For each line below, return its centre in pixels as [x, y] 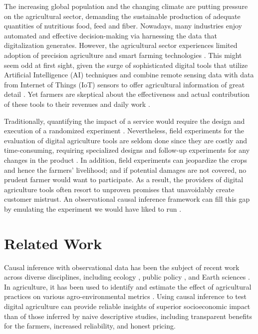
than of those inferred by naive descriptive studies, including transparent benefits [128, 316]
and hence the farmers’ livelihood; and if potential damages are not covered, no [125, 169]
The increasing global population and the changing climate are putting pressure [126, 6]
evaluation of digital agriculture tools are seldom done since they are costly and [126, 140]
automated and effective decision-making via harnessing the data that [111, 35]
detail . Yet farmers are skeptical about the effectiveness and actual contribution [127, 94]
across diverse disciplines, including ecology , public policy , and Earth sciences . [127, 277]
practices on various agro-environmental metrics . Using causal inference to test [125, 296]
